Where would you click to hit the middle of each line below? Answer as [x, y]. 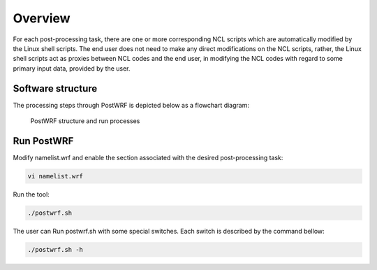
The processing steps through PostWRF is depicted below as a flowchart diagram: [131, 105]
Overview [42, 18]
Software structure [55, 88]
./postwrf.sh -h [56, 249]
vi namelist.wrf [56, 176]
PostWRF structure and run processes [85, 121]
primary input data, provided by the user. [72, 68]
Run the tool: [31, 194]
